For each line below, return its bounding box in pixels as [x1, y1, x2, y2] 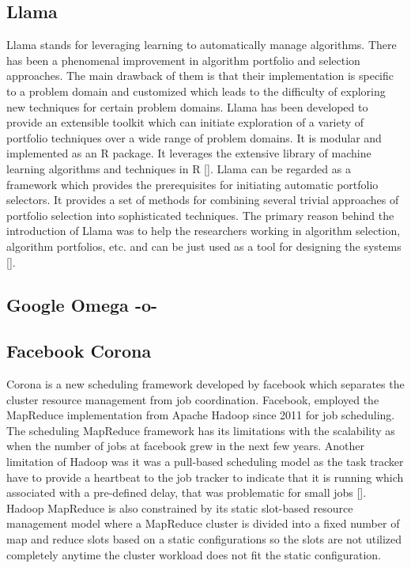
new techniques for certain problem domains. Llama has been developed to [6, 98, 368, 115]
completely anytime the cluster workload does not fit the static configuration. [6, 546, 382, 562]
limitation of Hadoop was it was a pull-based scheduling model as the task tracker [6, 453, 404, 470]
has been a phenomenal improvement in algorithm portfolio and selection [6, 51, 360, 68]
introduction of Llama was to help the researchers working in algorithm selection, [6, 222, 401, 239]
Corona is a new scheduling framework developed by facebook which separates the [6, 376, 405, 392]
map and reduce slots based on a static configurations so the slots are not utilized [6, 531, 402, 547]
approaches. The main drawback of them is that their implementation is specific [6, 67, 394, 84]
